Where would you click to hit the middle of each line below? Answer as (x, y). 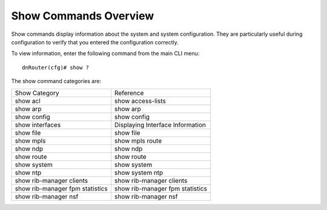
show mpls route (138, 141)
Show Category (37, 93)
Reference (129, 93)
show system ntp (139, 172)
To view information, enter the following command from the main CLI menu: (105, 53)
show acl (28, 101)
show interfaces (38, 124)
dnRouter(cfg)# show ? (56, 67)
